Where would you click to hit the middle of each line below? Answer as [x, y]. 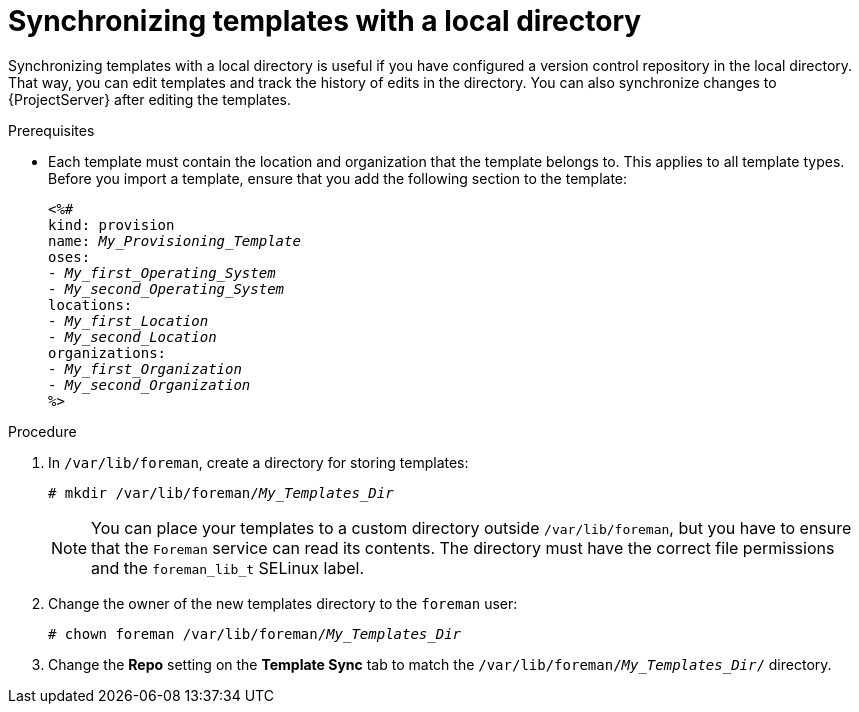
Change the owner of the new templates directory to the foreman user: [283, 603]
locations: [90, 304]
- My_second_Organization [149, 384]
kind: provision [111, 224]
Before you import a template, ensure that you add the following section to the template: [338, 178]
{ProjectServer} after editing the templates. [149, 99]
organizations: [107, 352]
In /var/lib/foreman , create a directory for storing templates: [258, 462]
